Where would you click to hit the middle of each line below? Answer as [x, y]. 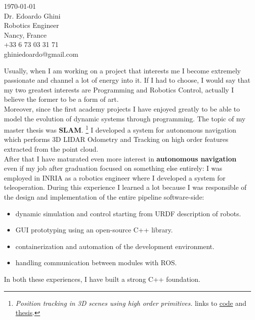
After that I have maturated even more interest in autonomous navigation [120, 158]
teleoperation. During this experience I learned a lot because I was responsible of [125, 187]
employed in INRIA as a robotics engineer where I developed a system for [115, 177]
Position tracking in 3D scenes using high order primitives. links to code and [131, 303]
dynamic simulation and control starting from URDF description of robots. [128, 213]
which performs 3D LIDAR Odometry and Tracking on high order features [116, 139]
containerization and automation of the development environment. [115, 246]
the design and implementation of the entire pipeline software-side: [104, 196]
